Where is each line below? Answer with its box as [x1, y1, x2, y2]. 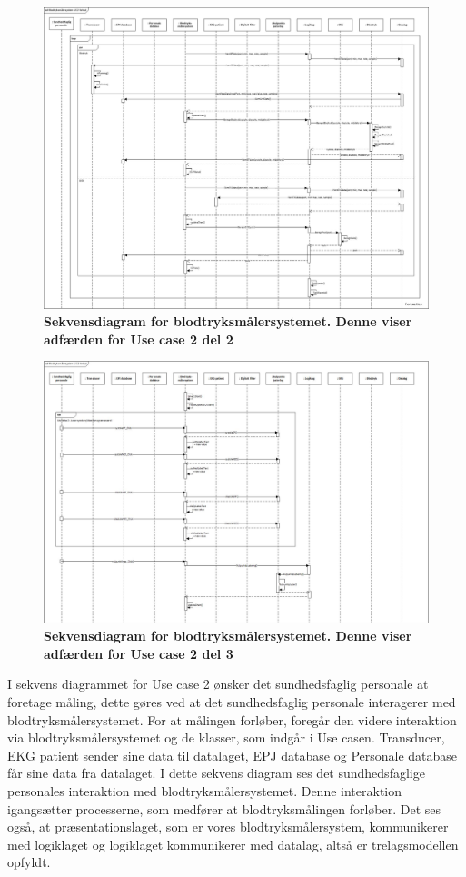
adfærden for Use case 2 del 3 [44, 643, 233, 663]
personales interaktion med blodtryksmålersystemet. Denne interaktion [7, 781, 402, 800]
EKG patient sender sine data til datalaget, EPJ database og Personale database [7, 745, 458, 764]
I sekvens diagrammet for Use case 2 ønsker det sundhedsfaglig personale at [7, 674, 429, 693]
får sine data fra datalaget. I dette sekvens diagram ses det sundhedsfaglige [7, 763, 425, 782]
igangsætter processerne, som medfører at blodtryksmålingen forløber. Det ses [7, 799, 441, 818]
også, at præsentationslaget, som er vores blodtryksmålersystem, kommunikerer [7, 817, 449, 836]
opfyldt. [7, 852, 51, 872]
